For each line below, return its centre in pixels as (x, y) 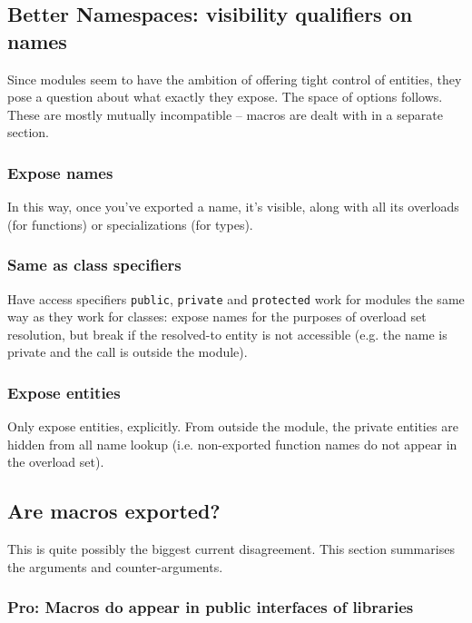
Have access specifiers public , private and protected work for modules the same (236, 298)
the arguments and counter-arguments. (115, 566)
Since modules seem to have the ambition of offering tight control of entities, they (235, 79)
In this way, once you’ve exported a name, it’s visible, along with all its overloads (233, 207)
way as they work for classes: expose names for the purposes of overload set (217, 316)
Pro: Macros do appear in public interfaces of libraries (211, 607)
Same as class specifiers (94, 265)
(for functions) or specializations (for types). (130, 224)
